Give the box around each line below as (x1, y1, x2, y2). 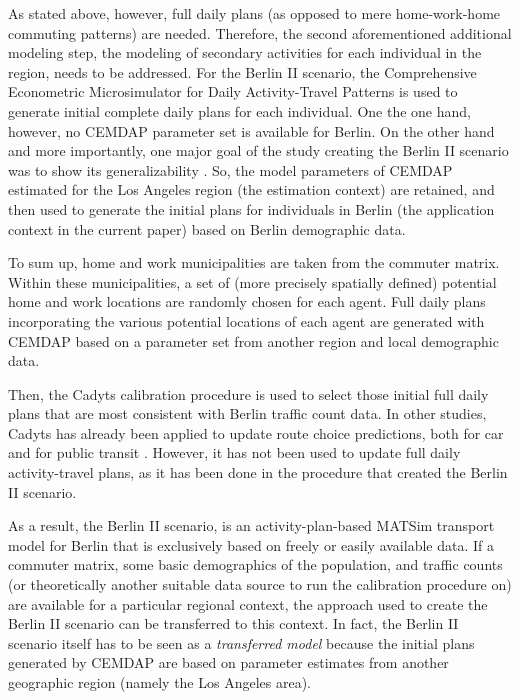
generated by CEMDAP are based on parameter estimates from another (8, 652, 449, 673)
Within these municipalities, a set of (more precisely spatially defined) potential (8, 271, 497, 292)
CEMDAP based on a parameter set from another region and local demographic (8, 330, 499, 351)
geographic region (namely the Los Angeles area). (8, 672, 312, 692)
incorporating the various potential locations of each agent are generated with (8, 310, 485, 331)
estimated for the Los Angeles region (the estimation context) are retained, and (8, 179, 495, 200)
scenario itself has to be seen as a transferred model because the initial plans (8, 632, 475, 653)
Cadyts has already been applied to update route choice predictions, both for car (8, 422, 504, 443)
